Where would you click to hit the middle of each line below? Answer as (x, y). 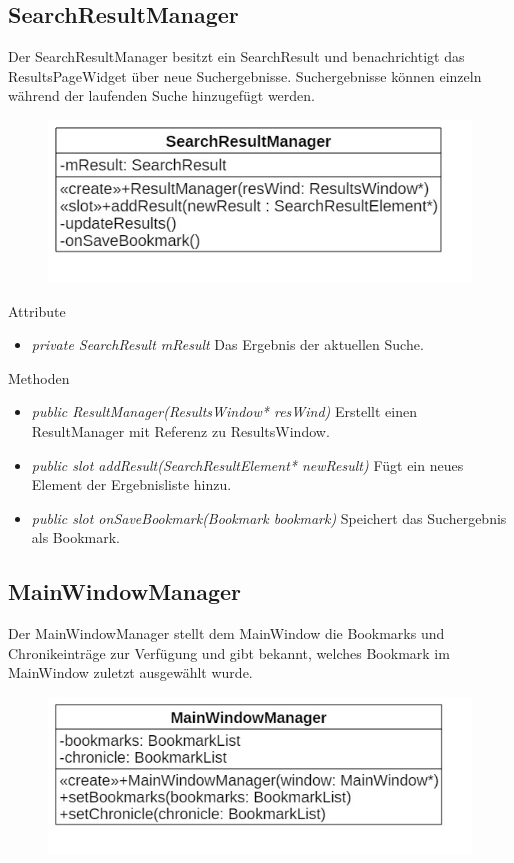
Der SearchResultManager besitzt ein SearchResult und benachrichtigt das (236, 56)
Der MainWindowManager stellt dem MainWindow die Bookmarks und (226, 633)
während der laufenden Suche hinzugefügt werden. (161, 95)
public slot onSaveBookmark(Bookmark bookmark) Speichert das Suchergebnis (269, 517)
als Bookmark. (75, 537)
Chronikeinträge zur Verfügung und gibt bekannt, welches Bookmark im (229, 652)
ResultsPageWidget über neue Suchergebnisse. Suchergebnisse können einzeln (245, 75)
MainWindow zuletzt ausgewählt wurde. (130, 672)
